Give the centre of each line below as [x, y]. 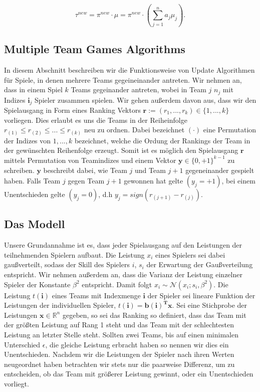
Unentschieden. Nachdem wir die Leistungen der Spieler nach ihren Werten [119, 354]
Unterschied [22, 344]
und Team [150, 170]
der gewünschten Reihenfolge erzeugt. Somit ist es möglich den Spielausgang [121, 150]
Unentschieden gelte [35, 194]
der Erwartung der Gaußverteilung [200, 264]
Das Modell [35, 224]
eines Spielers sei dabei [190, 254]
